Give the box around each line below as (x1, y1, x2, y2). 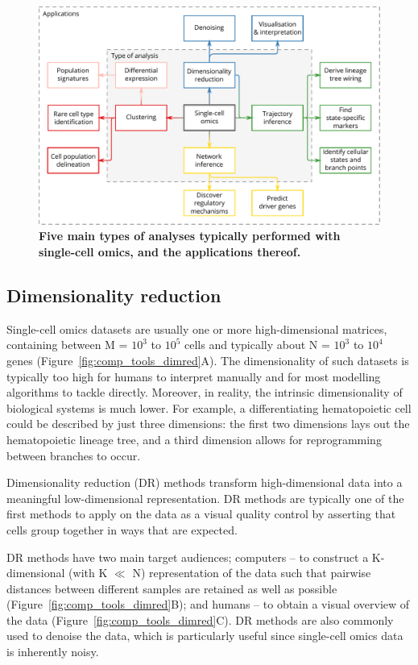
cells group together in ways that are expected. (6, 521, 238, 538)
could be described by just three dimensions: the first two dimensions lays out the (6, 415, 410, 432)
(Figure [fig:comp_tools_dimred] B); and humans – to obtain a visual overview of (6, 596, 410, 613)
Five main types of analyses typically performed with (39, 227, 341, 244)
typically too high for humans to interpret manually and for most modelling (6, 368, 381, 384)
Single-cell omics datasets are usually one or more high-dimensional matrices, (6, 320, 387, 337)
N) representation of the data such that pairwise (132, 564, 371, 581)
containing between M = (6, 336, 128, 353)
